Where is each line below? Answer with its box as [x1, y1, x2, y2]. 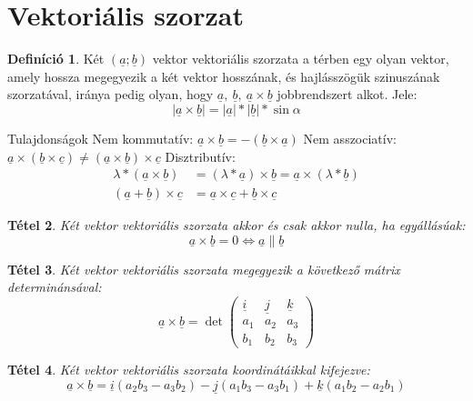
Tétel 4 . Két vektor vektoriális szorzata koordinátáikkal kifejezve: [7, 360, 370, 379]
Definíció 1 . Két [7, 49, 105, 68]
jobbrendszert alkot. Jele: [277, 85, 418, 104]
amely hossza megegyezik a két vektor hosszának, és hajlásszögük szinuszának [7, 66, 440, 85]
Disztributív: [165, 146, 236, 165]
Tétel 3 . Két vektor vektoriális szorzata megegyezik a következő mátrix [7, 259, 400, 278]
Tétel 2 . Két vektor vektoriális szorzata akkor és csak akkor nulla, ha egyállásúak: [7, 216, 466, 235]
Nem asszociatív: [303, 128, 397, 147]
